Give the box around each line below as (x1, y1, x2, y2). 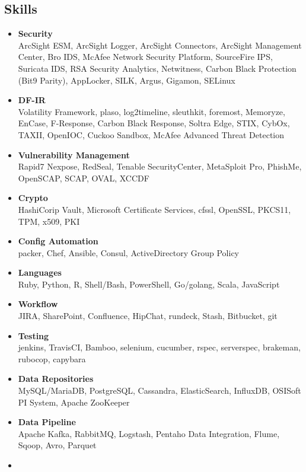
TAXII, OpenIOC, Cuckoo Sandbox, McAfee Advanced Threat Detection (18, 128, 285, 141)
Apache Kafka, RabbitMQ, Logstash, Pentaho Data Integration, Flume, (18, 427, 280, 439)
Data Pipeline (18, 416, 76, 428)
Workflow (18, 298, 58, 310)
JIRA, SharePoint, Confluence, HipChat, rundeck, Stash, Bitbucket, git (18, 310, 278, 322)
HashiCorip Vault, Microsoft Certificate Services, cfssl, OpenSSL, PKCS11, (18, 203, 291, 215)
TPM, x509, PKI (18, 215, 80, 227)
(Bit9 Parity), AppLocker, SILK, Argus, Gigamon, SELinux (18, 74, 235, 86)
